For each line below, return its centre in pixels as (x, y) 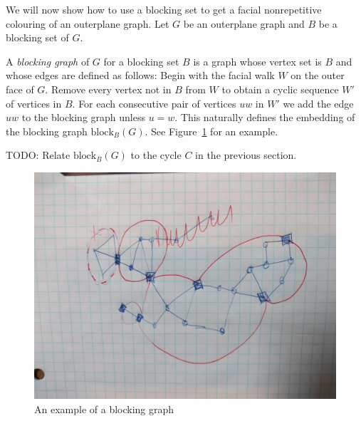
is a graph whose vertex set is (257, 61)
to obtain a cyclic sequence (280, 89)
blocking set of (37, 37)
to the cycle (156, 155)
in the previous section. (246, 155)
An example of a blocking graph (104, 409)
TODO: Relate (38, 155)
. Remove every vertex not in (108, 89)
